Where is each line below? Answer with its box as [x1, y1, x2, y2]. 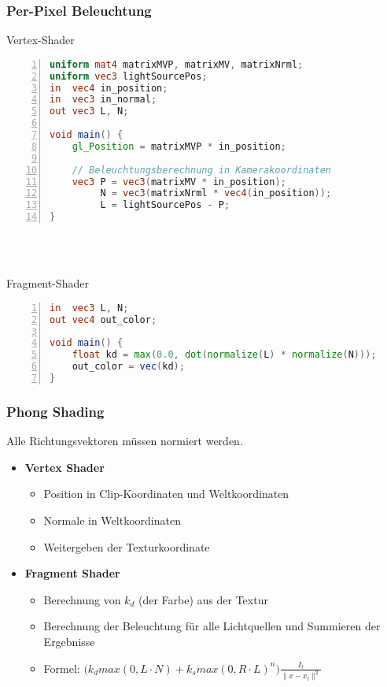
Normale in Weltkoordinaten [43, 511, 181, 528]
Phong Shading [6, 401, 105, 421]
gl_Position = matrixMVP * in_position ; [72, 140, 286, 152]
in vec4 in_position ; [50, 82, 168, 94]
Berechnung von [43, 591, 121, 607]
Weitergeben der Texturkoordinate [43, 538, 210, 555]
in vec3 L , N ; [50, 302, 129, 314]
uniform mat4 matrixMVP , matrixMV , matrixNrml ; [50, 58, 304, 70]
